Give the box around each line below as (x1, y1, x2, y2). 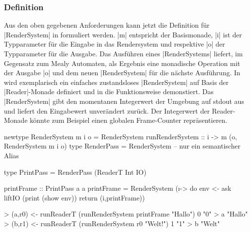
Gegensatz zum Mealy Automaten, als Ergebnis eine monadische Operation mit (4, 58, 240, 68)
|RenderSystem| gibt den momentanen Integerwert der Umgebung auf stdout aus (4, 96, 244, 106)
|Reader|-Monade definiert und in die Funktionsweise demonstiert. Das (4, 86, 214, 97)
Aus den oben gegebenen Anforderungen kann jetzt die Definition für (4, 20, 210, 30)
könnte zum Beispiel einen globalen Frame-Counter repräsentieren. (30, 115, 228, 125)
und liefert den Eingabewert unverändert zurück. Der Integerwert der (4, 105, 210, 116)
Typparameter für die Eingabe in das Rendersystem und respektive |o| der (4, 39, 225, 49)
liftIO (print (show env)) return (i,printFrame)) (4, 192, 145, 202)
